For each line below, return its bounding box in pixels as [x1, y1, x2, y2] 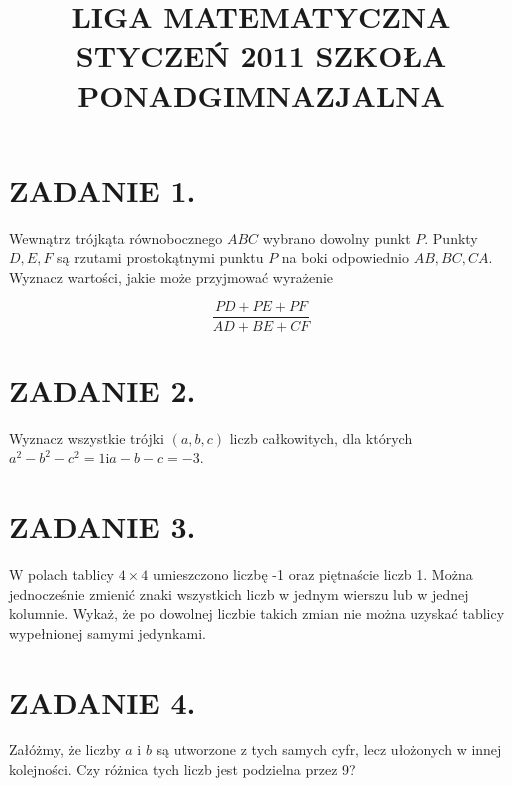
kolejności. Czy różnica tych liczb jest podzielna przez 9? [9, 759, 356, 780]
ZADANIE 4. [9, 681, 196, 722]
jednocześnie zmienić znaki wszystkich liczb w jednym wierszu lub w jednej [9, 583, 469, 604]
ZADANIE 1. [9, 169, 196, 210]
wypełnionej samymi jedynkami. [9, 622, 206, 643]
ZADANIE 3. [9, 506, 196, 547]
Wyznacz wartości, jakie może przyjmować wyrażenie [9, 266, 334, 287]
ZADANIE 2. [9, 369, 196, 410]
